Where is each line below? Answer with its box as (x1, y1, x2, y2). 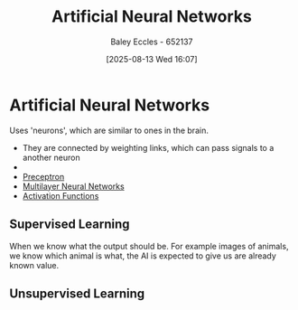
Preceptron (22, 171, 65, 182)
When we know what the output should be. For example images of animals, (9, 240, 289, 251)
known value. (9, 259, 60, 270)
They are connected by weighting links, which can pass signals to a (22, 142, 275, 153)
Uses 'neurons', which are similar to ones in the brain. (9, 125, 210, 136)
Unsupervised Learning (9, 286, 145, 301)
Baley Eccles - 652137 (110, 36, 193, 47)
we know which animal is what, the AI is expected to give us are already (9, 250, 277, 261)
